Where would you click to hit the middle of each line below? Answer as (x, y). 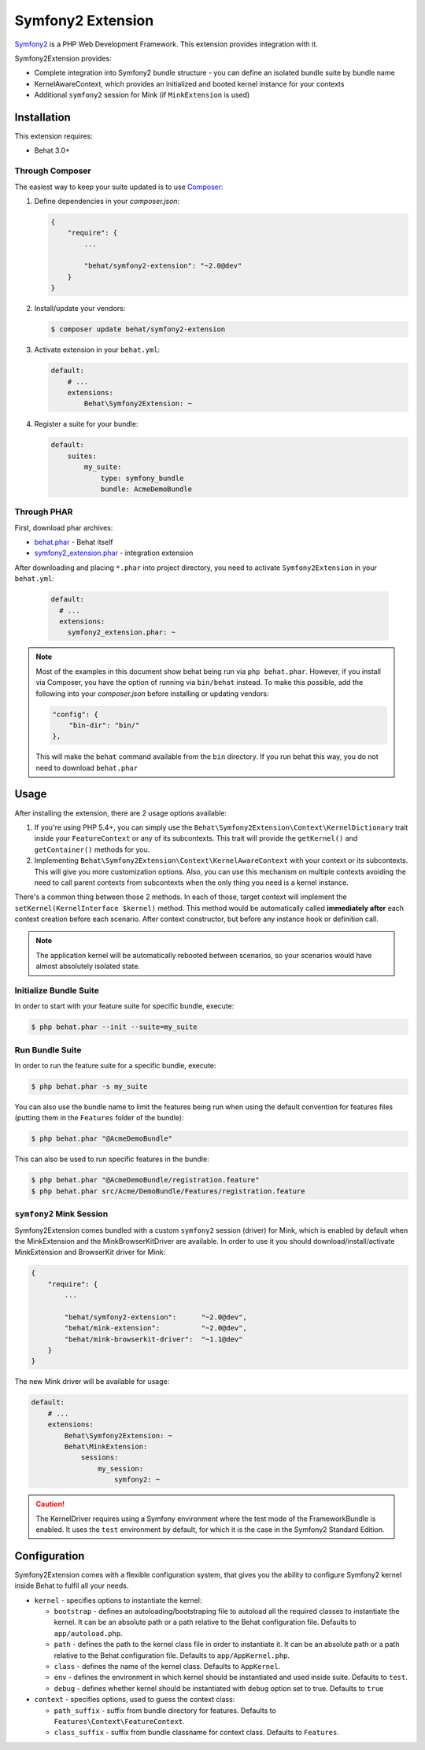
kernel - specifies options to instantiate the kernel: (118, 1600)
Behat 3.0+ (52, 150)
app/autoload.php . (88, 1633)
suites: (82, 456)
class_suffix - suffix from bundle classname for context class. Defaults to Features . (197, 1733)
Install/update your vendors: (80, 309)
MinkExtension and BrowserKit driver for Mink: (90, 1252)
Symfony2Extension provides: (63, 58)
